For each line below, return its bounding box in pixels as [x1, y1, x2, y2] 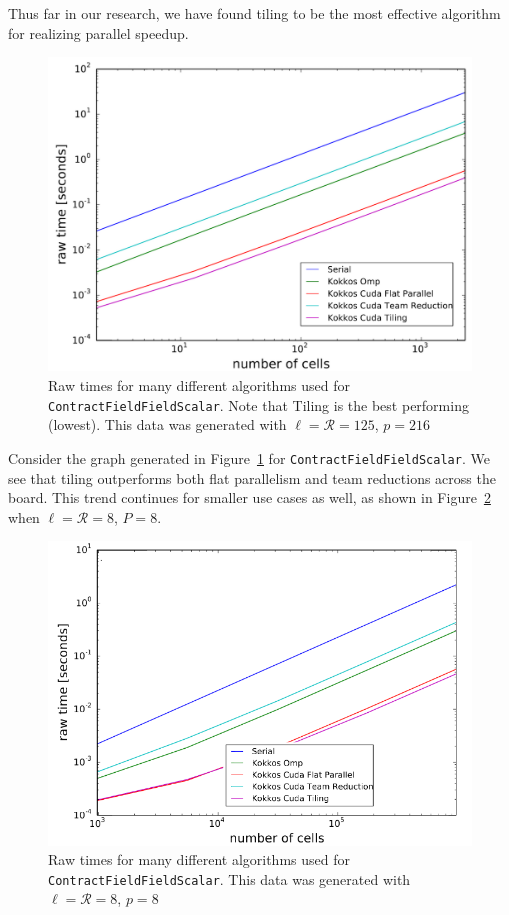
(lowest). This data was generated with [48, 414, 287, 435]
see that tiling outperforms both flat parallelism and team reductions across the [8, 467, 496, 488]
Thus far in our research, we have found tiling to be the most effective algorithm [8, 3, 501, 23]
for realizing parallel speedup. [8, 22, 189, 43]
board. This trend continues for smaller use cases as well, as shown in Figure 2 [8, 487, 491, 508]
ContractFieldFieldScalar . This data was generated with [48, 868, 411, 889]
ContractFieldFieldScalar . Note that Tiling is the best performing [48, 394, 469, 415]
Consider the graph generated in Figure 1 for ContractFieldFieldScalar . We [8, 447, 490, 468]
